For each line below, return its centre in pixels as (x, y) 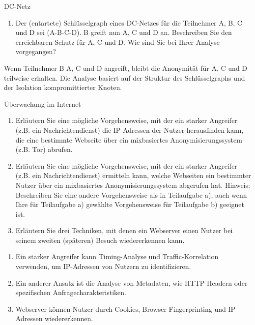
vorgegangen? (36, 51)
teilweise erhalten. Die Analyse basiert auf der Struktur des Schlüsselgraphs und (125, 77)
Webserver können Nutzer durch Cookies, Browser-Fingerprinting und (121, 309)
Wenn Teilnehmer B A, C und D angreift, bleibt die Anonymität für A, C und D (126, 68)
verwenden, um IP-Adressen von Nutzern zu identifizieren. (103, 266)
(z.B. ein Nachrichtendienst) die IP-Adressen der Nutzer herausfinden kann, (129, 130)
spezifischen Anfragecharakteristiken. (71, 292)
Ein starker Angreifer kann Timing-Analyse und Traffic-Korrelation (117, 256)
